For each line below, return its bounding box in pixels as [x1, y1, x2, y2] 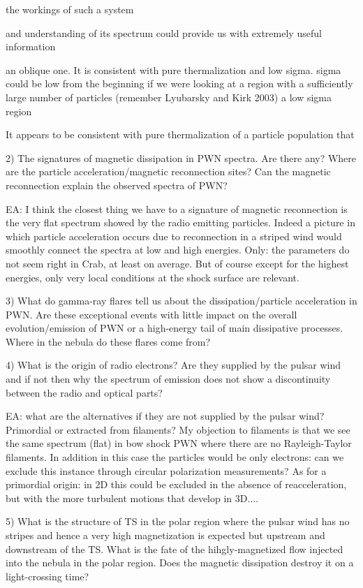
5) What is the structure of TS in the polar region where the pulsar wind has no [6, 514, 350, 529]
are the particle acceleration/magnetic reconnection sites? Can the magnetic [6, 164, 331, 179]
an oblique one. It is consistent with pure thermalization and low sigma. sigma [6, 62, 341, 77]
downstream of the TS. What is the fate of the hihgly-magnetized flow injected [6, 541, 343, 556]
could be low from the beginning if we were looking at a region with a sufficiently [6, 76, 353, 91]
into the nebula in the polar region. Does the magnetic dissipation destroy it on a [6, 555, 354, 570]
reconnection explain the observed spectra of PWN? [6, 177, 228, 192]
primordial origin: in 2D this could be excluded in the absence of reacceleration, [6, 477, 347, 492]
